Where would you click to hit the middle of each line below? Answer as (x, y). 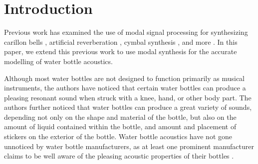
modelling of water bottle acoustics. (58, 61)
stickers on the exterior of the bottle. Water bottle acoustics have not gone (118, 136)
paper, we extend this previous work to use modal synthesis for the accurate (121, 51)
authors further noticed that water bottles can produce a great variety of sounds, (128, 107)
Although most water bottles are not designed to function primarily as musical (124, 78)
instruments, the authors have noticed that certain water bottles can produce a (125, 88)
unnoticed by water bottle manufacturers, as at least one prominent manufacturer (129, 146)
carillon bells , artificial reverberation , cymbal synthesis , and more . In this (121, 41)
